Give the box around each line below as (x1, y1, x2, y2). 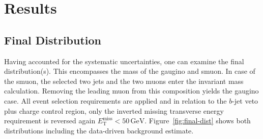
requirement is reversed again (4, 115, 96, 126)
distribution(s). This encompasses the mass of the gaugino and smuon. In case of (4, 66, 255, 76)
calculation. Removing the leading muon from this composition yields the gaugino (4, 85, 259, 96)
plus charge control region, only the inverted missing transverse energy (4, 105, 224, 116)
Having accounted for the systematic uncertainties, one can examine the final (4, 56, 244, 66)
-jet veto (232, 95, 258, 106)
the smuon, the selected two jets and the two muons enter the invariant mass (4, 75, 244, 86)
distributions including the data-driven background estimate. (4, 125, 194, 135)
